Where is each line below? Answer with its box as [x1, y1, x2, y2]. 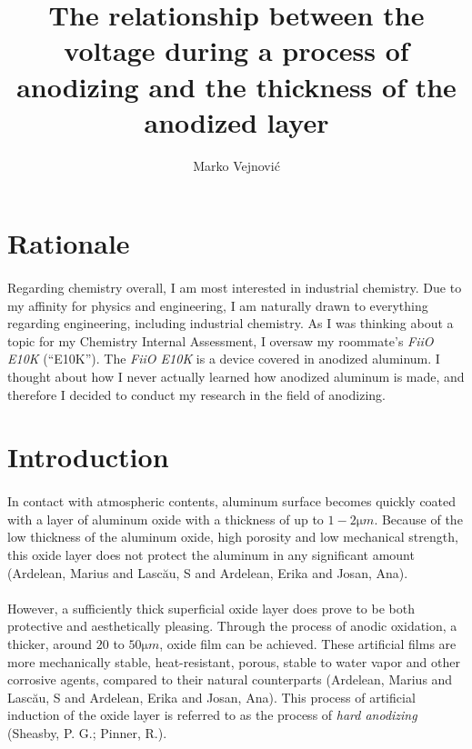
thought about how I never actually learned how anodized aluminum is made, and [7, 367, 465, 386]
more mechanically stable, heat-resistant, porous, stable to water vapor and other [7, 652, 460, 671]
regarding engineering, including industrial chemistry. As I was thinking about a [7, 314, 454, 333]
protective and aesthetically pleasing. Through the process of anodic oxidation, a [7, 616, 457, 635]
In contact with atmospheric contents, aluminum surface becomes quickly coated [7, 492, 457, 511]
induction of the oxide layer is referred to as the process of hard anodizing [7, 705, 417, 724]
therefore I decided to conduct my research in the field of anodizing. [7, 384, 386, 404]
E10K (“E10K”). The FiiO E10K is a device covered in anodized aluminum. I [7, 349, 440, 368]
